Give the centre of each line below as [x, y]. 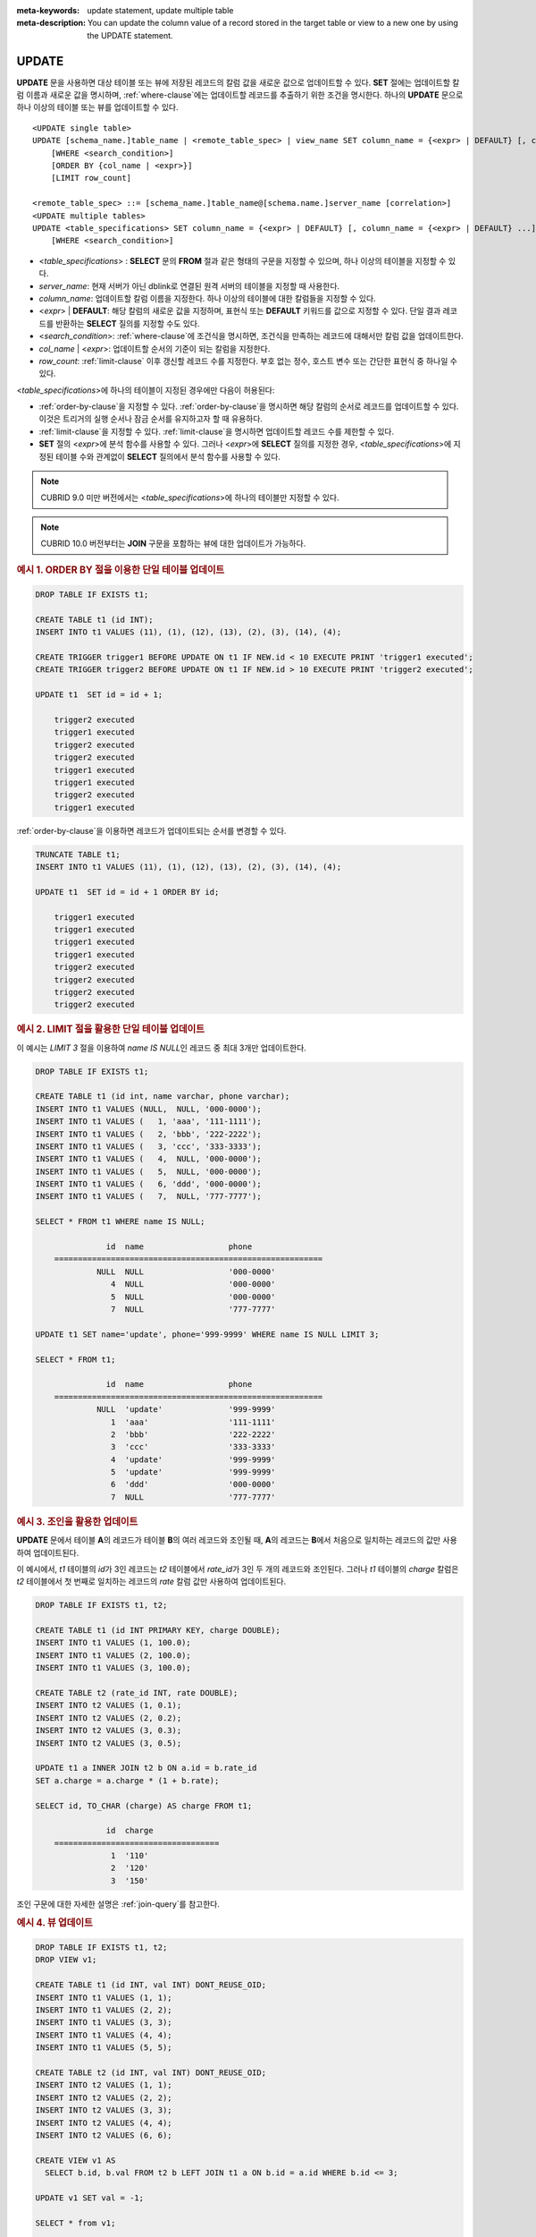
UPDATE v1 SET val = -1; [90, 2198]
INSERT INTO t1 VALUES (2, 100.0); [113, 1655]
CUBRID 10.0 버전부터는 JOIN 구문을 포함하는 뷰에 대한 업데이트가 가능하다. [173, 544]
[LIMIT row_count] [91, 178]
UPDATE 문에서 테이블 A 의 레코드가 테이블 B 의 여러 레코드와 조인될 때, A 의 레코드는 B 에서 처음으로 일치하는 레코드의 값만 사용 [237, 1540]
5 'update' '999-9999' [193, 1472]
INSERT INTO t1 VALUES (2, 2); [104, 2010]
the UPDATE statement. [130, 35]
